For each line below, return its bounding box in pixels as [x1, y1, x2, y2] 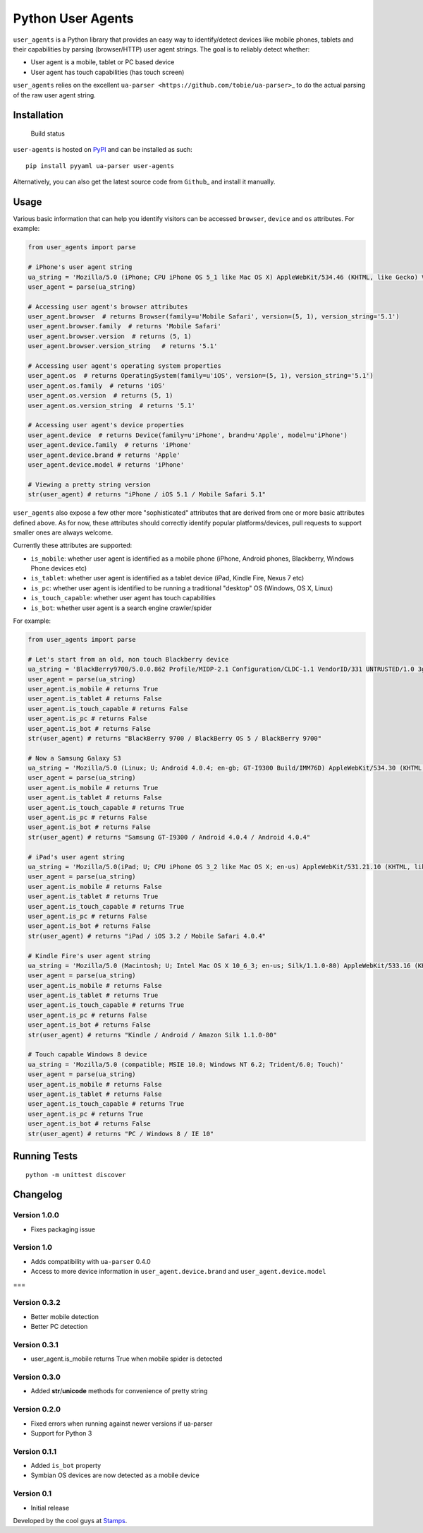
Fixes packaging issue [30, 1225, 95, 1234]
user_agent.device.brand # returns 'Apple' [27, 451, 181, 459]
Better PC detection [30, 1323, 88, 1331]
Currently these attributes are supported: [13, 541, 133, 550]
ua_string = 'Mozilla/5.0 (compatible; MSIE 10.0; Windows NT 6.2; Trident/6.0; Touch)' [27, 1060, 345, 1068]
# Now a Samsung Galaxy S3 [27, 754, 121, 762]
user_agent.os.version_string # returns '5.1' [27, 401, 195, 410]
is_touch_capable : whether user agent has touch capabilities [30, 594, 216, 602]
